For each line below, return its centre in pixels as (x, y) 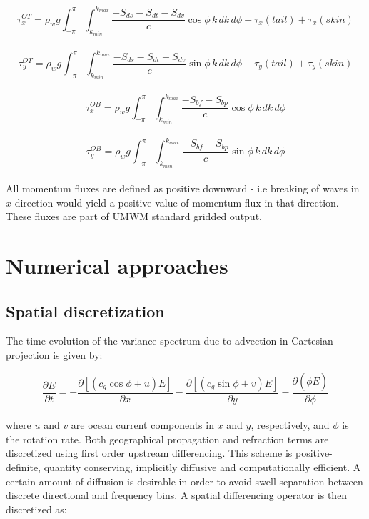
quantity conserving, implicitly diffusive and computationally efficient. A (202, 467)
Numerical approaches (117, 266)
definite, (24, 467)
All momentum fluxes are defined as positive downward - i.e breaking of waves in (183, 188)
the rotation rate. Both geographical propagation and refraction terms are (167, 439)
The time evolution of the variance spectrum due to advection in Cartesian (170, 341)
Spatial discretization (85, 311)
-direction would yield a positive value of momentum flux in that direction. (175, 202)
